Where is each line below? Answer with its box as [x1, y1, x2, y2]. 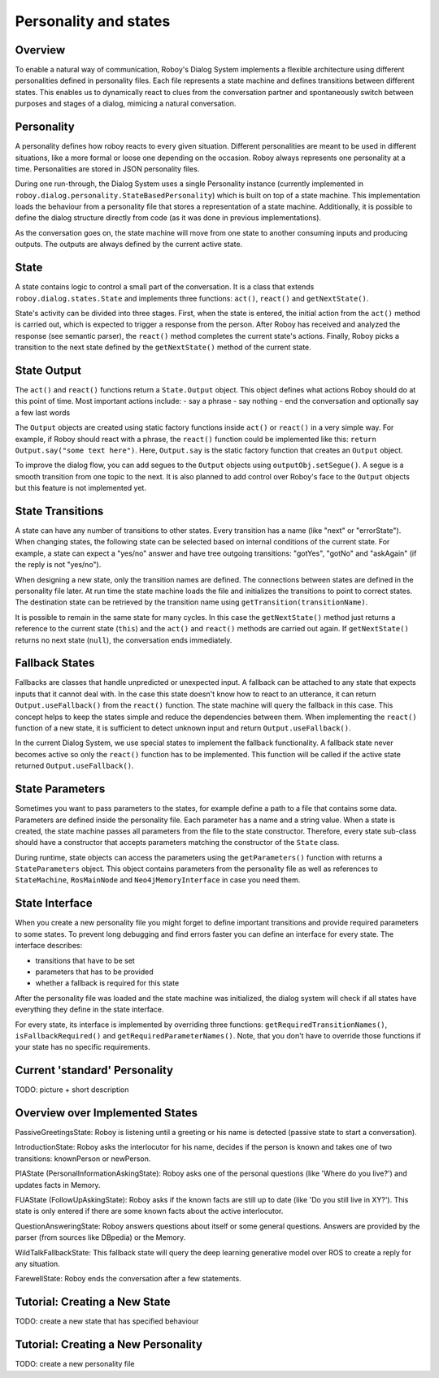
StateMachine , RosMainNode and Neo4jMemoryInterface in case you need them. [15, 875, 301, 885]
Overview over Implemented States [15, 1106, 198, 1120]
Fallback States [15, 656, 95, 670]
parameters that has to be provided [35, 967, 154, 977]
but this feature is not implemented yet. [15, 483, 146, 493]
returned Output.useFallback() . [15, 760, 134, 771]
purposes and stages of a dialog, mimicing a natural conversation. [15, 98, 237, 109]
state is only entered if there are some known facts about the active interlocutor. [15, 1207, 284, 1216]
